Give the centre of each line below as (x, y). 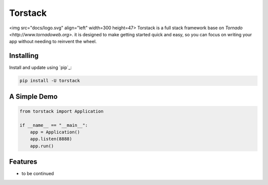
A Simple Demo (33, 96)
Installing (24, 56)
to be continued (38, 174)
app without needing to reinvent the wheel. (53, 42)
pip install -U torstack (50, 81)
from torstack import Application (62, 111)
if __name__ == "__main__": (54, 125)
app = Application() (55, 132)
